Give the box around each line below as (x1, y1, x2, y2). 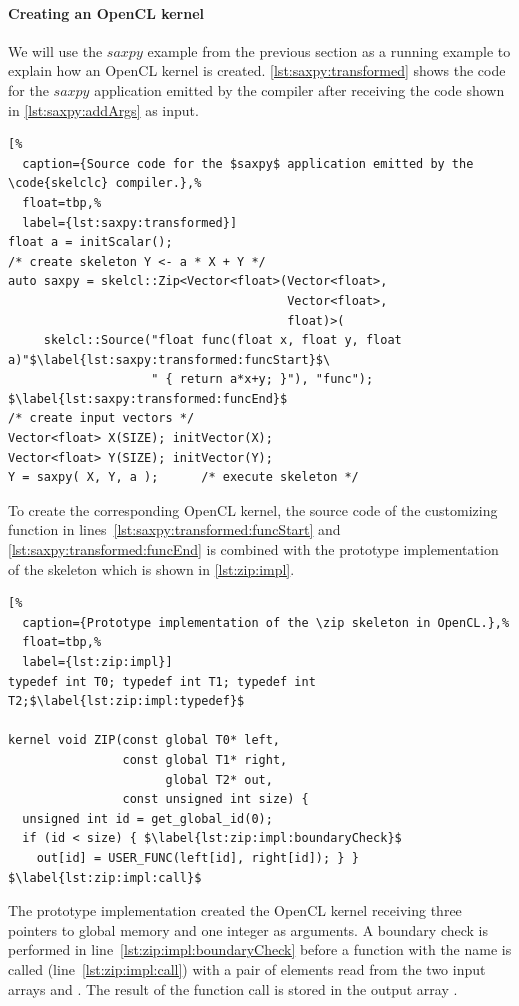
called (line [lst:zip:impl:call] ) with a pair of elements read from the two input (8, 958, 486, 979)
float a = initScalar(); (8, 235, 173, 250)
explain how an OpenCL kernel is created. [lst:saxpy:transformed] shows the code (8, 60, 506, 81)
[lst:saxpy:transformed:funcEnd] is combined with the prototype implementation (8, 539, 499, 560)
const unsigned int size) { (122, 792, 309, 807)
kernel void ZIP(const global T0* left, (8, 733, 281, 748)
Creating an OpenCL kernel (8, 2, 205, 23)
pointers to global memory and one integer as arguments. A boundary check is (8, 919, 488, 940)
